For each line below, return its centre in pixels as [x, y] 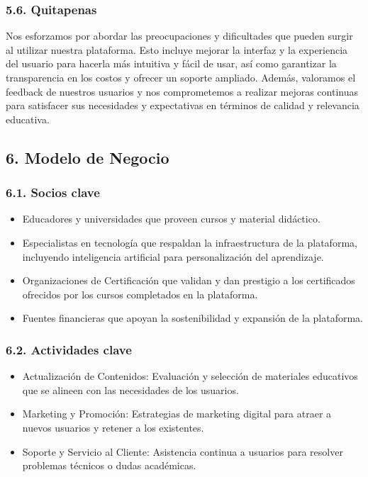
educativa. [28, 119]
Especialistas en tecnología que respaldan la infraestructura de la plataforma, [190, 242]
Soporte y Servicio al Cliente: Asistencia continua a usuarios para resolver [183, 451]
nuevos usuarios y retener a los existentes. [113, 427]
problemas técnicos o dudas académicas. [109, 465]
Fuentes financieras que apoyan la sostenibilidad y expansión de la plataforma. [193, 318]
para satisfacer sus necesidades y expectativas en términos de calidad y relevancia [183, 105]
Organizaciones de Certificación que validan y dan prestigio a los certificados [189, 280]
